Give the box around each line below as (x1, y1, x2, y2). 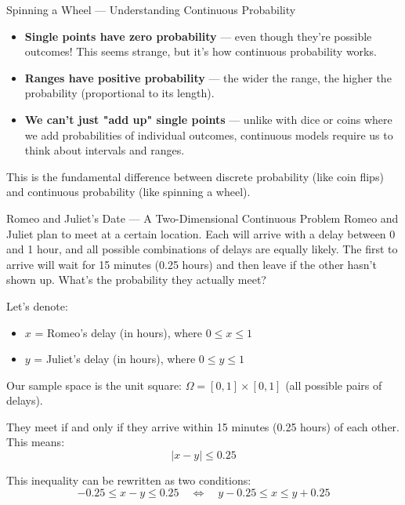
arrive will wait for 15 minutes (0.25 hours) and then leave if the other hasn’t (6, 256, 377, 272)
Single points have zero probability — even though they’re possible (24, 27, 372, 44)
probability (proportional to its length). (24, 85, 215, 101)
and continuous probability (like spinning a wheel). (6, 183, 251, 200)
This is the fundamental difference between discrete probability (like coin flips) (6, 168, 384, 184)
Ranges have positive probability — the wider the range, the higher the (24, 69, 392, 85)
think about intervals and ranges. (24, 142, 185, 158)
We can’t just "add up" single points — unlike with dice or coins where (24, 111, 392, 127)
